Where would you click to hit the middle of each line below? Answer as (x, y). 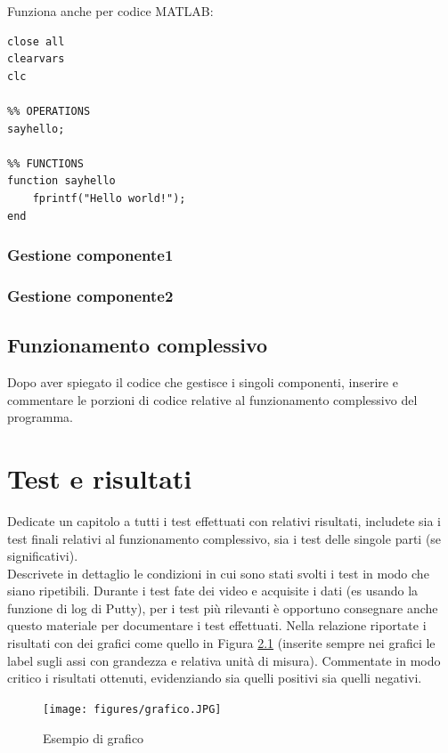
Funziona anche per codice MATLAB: (110, 11)
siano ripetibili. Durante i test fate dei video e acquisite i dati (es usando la (213, 591)
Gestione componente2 (90, 295)
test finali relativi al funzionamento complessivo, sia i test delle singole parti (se (224, 538)
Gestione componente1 (90, 255)
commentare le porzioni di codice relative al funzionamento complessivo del (212, 399)
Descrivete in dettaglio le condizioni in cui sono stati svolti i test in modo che (218, 573)
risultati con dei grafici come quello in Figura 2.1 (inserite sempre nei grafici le (221, 643)
